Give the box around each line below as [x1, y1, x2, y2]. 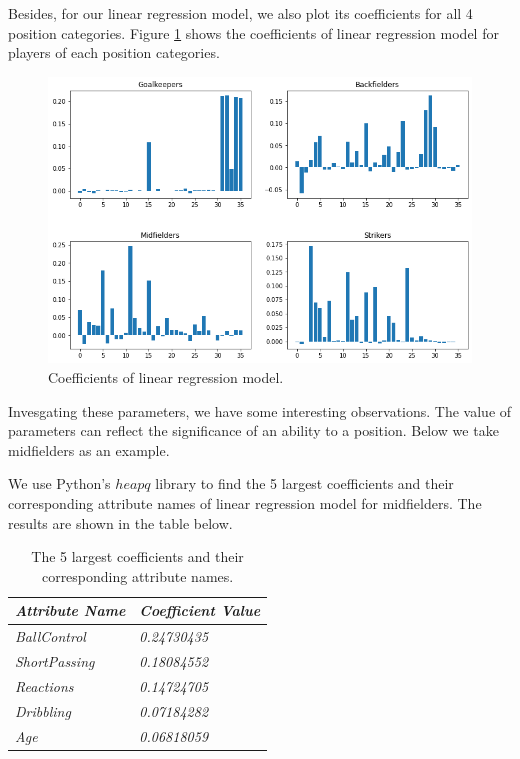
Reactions [15, 675, 74, 696]
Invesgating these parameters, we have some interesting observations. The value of [8, 400, 512, 421]
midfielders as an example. [8, 439, 170, 460]
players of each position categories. [8, 42, 220, 63]
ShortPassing [15, 651, 95, 672]
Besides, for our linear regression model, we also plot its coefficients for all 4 [8, 3, 473, 23]
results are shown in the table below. [8, 512, 233, 533]
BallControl [15, 626, 86, 647]
